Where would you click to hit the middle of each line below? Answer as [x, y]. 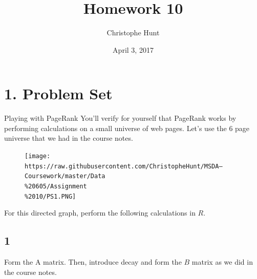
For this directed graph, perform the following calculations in [100, 213]
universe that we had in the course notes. [69, 138]
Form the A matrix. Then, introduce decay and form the [93, 262]
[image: [38, 156]
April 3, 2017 [133, 49]
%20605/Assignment [56, 186]
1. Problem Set [58, 93]
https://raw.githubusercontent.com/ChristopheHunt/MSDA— [124, 166]
